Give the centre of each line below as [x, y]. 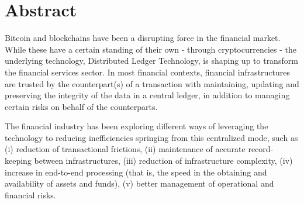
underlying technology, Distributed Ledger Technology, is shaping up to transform [151, 61]
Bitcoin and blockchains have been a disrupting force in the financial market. [143, 38]
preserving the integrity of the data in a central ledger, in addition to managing [147, 95]
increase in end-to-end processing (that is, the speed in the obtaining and [136, 172]
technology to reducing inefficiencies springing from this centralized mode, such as [151, 137]
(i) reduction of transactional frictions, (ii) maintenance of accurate [125, 149]
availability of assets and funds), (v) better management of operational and [139, 183]
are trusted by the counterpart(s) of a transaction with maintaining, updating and [152, 83]
